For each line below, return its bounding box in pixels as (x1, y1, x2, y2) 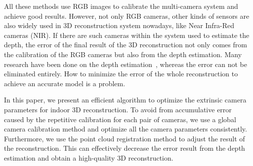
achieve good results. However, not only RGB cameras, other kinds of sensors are (4, 10, 250, 21)
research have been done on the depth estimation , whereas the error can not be (4, 59, 247, 69)
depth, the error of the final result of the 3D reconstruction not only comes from (4, 39, 247, 50)
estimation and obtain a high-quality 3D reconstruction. (4, 152, 173, 163)
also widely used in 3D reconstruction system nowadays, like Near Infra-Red (4, 20, 235, 31)
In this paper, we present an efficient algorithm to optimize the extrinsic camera (4, 95, 247, 105)
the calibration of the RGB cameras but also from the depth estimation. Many (4, 49, 242, 59)
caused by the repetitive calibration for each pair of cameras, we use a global (4, 114, 236, 124)
